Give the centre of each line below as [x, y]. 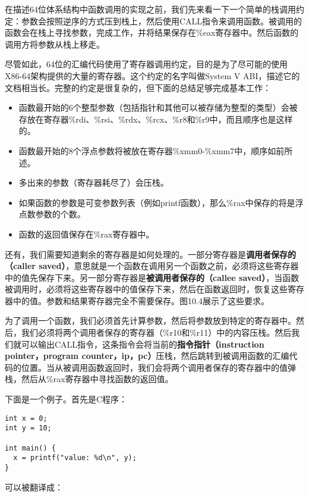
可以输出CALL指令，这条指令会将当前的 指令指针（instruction [143, 344]
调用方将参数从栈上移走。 [55, 44]
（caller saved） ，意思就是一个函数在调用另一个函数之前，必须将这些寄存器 [152, 266]
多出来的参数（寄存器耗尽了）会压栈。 [94, 182]
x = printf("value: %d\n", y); [75, 458]
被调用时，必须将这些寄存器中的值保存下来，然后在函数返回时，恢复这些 [146, 289]
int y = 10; [28, 428]
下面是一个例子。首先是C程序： [66, 399]
